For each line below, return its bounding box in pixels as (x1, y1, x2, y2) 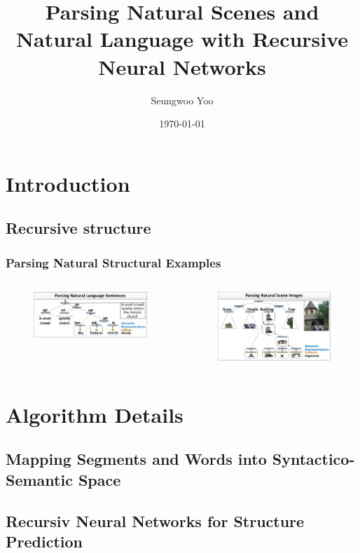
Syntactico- (272, 448, 355, 470)
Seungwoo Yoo (151, 92, 214, 107)
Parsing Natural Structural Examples (6, 253, 221, 271)
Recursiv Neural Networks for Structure (6, 510, 305, 531)
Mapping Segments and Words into (6, 448, 267, 470)
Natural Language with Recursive (15, 24, 349, 53)
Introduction (6, 169, 130, 197)
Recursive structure (6, 217, 151, 239)
